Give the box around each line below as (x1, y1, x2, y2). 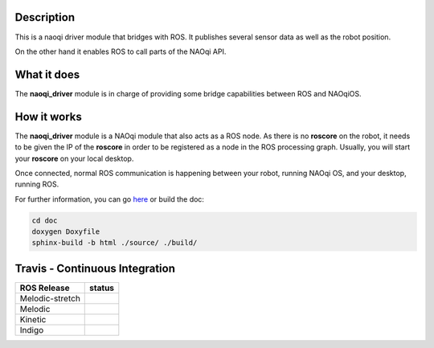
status (89, 282, 115, 293)
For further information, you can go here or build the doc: (14, 194, 205, 204)
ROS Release (19, 282, 70, 293)
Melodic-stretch (19, 293, 80, 304)
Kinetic (19, 313, 47, 325)
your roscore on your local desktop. (14, 154, 134, 163)
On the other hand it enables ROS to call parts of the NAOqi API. (14, 47, 227, 56)
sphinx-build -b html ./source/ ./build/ (31, 238, 198, 248)
